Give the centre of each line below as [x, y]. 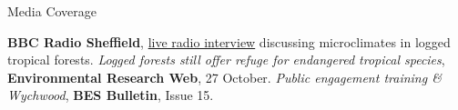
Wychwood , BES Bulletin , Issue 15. [111, 95]
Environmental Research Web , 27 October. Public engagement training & [224, 77]
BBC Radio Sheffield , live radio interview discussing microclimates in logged [229, 41]
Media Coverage [52, 11]
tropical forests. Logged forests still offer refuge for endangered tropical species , [226, 60]
